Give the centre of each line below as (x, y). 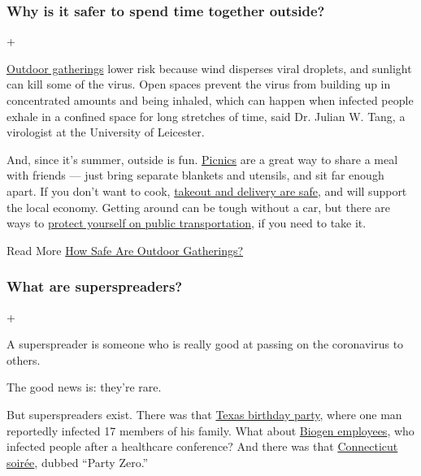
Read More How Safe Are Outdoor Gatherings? (125, 250)
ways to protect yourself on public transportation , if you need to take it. (187, 223)
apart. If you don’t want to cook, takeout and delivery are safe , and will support (207, 190)
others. (24, 359)
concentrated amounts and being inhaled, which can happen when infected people (210, 100)
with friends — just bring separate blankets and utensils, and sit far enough (195, 175)
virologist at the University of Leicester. (106, 132)
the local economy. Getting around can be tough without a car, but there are (198, 207)
